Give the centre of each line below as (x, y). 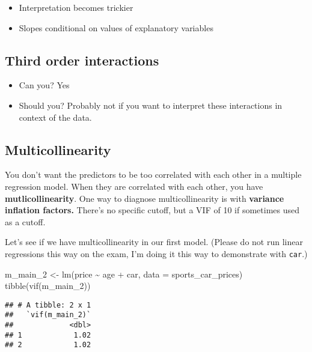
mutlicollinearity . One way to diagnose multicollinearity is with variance (145, 198)
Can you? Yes (44, 85)
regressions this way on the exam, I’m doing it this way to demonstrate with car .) (156, 253)
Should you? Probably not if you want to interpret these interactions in (151, 105)
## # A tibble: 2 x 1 (48, 305)
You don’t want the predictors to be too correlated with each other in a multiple (153, 174)
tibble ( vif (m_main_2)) (48, 286)
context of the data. (55, 117)
